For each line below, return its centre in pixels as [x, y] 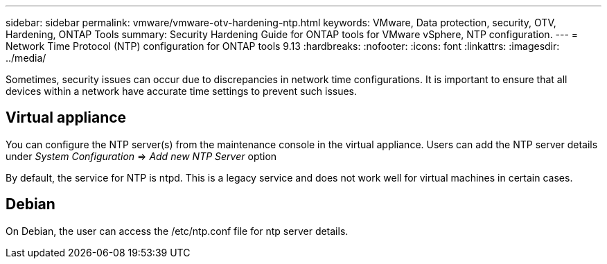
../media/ [26, 58]
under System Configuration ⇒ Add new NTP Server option [141, 156]
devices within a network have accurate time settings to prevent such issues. [182, 91]
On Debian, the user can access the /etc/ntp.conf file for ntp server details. [177, 231]
